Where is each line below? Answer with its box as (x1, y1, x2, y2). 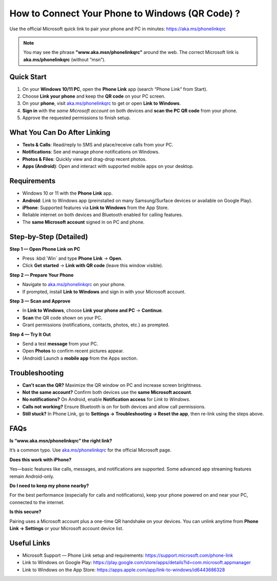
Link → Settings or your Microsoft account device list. (9, 526, 124, 531)
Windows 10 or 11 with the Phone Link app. (22, 190, 113, 196)
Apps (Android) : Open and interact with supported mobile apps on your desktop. (22, 163, 194, 170)
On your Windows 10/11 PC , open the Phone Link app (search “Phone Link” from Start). (22, 86, 208, 92)
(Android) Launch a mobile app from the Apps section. (22, 355, 138, 361)
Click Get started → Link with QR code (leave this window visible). (22, 263, 164, 269)
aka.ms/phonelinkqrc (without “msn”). (23, 57, 106, 63)
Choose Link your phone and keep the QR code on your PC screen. (22, 93, 166, 100)
